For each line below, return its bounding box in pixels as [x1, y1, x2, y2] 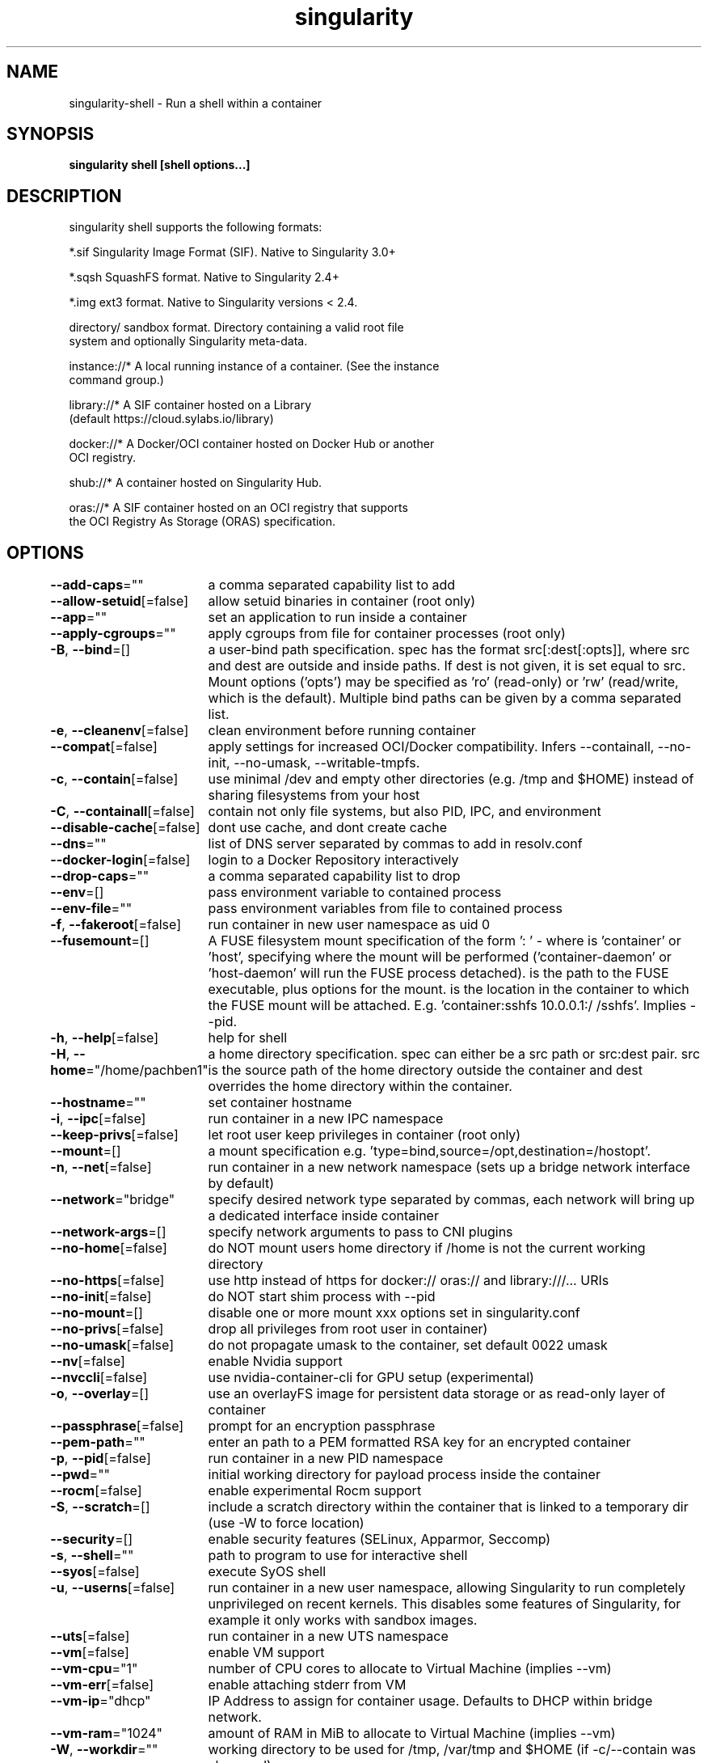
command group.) [69, 373, 164, 387]
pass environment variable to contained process [208, 884, 502, 901]
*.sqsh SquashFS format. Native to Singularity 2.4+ [69, 270, 339, 285]
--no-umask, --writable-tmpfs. [234, 755, 420, 772]
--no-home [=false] [50, 1240, 167, 1257]
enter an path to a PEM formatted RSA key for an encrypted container [208, 1434, 631, 1451]
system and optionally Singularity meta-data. [69, 334, 308, 349]
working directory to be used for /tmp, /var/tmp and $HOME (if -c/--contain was [208, 1741, 696, 1758]
